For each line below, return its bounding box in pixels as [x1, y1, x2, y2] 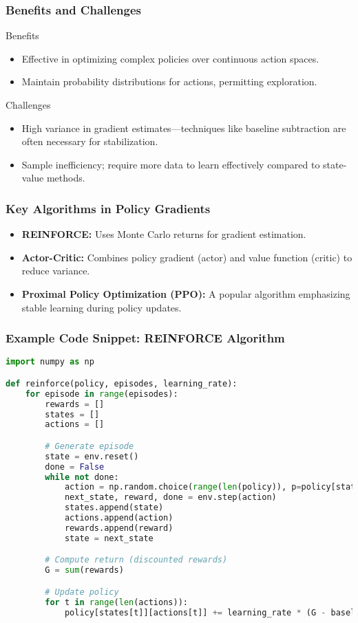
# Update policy [45, 587, 119, 597]
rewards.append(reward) [64, 523, 173, 533]
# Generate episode [45, 441, 134, 451]
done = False [45, 461, 105, 472]
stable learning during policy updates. [21, 300, 182, 314]
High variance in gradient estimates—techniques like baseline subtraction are [21, 120, 346, 135]
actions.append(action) [64, 513, 173, 523]
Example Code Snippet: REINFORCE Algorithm [6, 329, 285, 347]
